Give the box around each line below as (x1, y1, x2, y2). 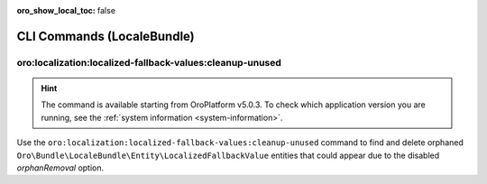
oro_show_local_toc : (16, 5, 96, 15)
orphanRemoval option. (16, 162, 105, 173)
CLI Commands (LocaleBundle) (16, 28, 196, 44)
